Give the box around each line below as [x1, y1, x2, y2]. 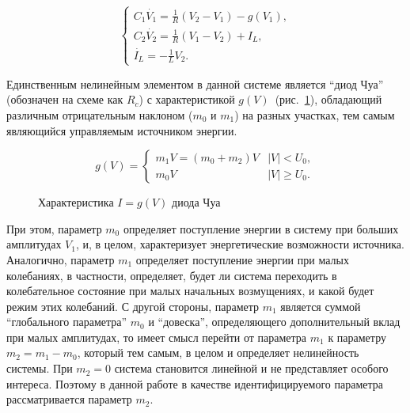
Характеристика [38, 194, 114, 210]
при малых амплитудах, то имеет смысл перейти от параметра [6, 328, 307, 345]
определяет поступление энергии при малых [135, 251, 349, 267]
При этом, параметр [6, 220, 102, 237]
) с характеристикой [139, 91, 235, 108]
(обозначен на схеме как [6, 91, 123, 108]
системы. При [6, 360, 73, 377]
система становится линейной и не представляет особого [114, 360, 389, 377]
